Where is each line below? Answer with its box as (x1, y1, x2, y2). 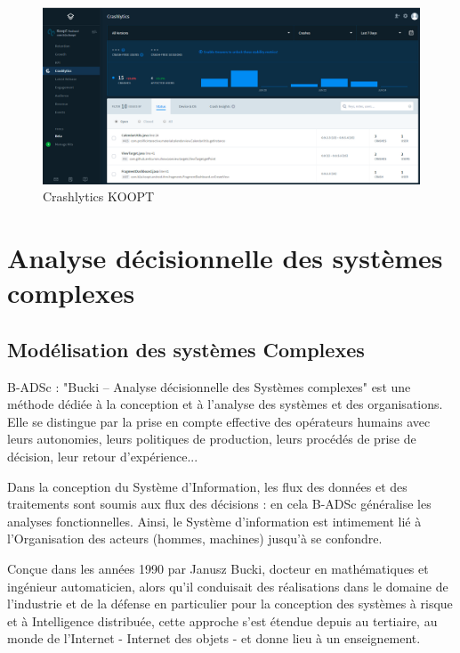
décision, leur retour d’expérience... (7, 447, 198, 466)
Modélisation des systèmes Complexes (7, 335, 365, 363)
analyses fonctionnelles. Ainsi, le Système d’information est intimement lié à (7, 511, 422, 530)
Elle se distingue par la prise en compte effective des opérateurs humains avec (7, 412, 431, 430)
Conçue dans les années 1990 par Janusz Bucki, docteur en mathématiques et (7, 559, 429, 578)
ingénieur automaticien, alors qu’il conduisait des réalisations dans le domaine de (7, 576, 448, 595)
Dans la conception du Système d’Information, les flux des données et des (7, 477, 408, 495)
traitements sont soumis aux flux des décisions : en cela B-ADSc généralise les (7, 494, 432, 513)
